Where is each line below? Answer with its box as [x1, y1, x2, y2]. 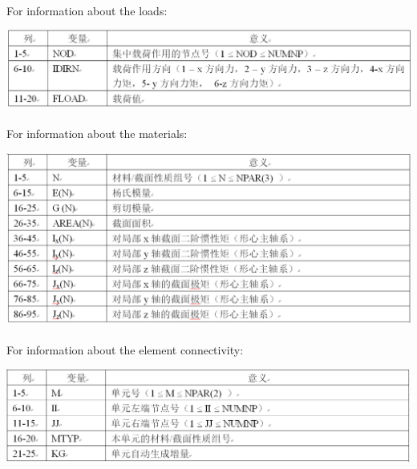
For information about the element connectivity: [6, 341, 244, 358]
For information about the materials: [6, 125, 188, 142]
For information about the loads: [6, 2, 168, 18]
